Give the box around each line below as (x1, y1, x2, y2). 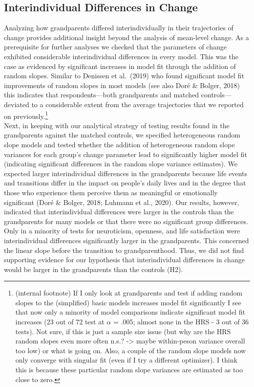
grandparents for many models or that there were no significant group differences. (4, 216, 248, 226)
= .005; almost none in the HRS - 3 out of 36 (113, 317, 249, 327)
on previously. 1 (4, 109, 48, 121)
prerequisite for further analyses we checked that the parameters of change (4, 42, 227, 52)
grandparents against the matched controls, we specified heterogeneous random (4, 130, 240, 140)
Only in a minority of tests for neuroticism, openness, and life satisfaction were (4, 226, 240, 236)
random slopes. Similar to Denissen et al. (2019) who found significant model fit (4, 70, 244, 81)
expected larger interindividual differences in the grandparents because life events (4, 168, 247, 178)
